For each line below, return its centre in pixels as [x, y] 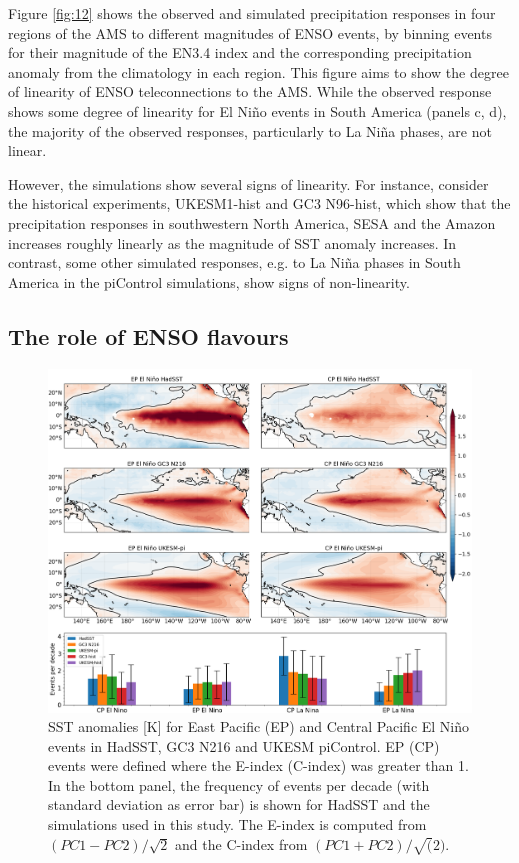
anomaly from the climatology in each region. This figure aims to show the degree [258, 71]
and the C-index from [241, 843]
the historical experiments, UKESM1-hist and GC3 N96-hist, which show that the [259, 203]
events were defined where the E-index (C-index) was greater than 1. [258, 765]
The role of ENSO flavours [148, 335]
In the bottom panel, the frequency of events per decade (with [239, 784]
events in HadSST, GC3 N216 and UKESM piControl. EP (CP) [244, 745]
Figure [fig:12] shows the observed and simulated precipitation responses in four [252, 13]
